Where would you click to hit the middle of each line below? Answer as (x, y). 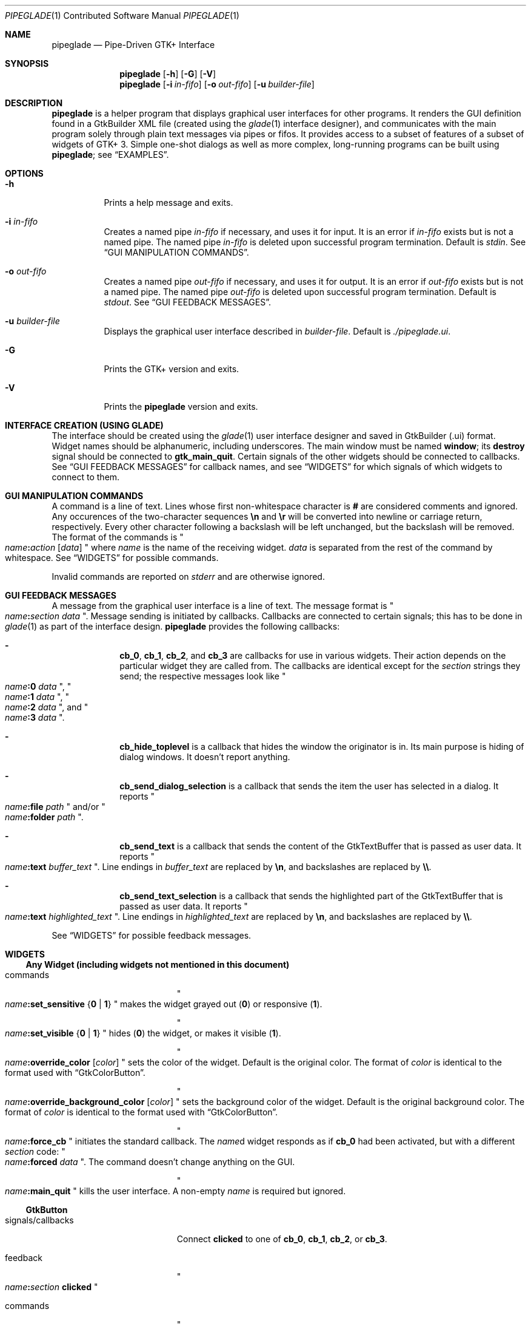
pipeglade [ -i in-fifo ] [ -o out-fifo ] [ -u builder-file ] (217, 84)
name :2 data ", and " (47, 707)
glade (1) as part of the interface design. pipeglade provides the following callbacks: (172, 626)
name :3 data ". (35, 717)
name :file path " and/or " (55, 807)
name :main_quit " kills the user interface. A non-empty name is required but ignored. (175, 1191)
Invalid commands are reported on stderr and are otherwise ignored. (188, 576)
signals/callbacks (39, 1220)
